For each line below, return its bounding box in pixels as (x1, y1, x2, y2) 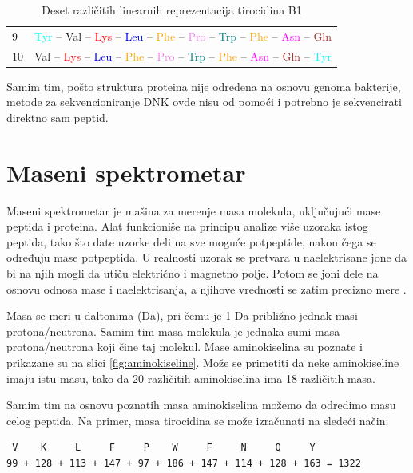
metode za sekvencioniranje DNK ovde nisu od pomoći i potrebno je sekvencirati (6, 93, 402, 110)
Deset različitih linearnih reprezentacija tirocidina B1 (42, 2, 302, 18)
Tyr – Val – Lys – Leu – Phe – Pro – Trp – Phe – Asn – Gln (34, 27, 332, 44)
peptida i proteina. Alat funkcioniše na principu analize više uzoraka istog (6, 218, 368, 235)
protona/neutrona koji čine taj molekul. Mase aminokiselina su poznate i (6, 338, 363, 355)
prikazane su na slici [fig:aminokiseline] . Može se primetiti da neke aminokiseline (6, 354, 399, 371)
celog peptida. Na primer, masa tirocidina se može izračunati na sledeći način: (6, 412, 389, 428)
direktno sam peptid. (6, 108, 109, 125)
